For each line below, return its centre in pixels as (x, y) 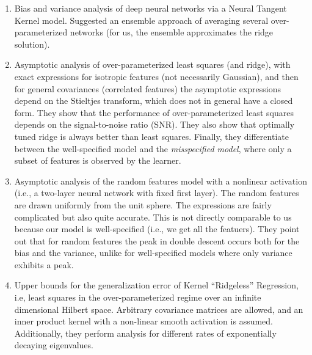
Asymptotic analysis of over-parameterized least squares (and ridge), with (152, 64)
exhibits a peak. (44, 264)
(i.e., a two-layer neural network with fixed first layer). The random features (157, 193)
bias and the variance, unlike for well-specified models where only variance (153, 253)
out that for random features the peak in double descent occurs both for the (157, 240)
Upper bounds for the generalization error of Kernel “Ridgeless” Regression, (156, 285)
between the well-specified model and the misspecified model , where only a (153, 148)
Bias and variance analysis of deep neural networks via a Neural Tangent (151, 8)
